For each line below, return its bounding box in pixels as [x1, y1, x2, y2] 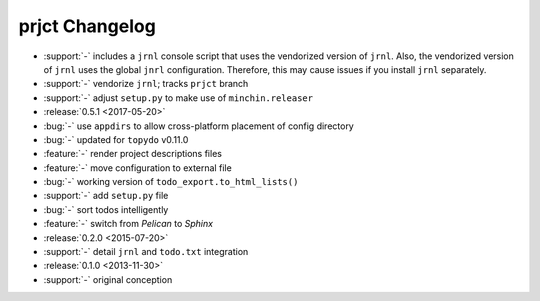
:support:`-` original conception [43, 273, 173, 285]
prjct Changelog [18, 15, 157, 37]
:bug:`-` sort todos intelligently [43, 203, 169, 215]
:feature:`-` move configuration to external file [43, 161, 232, 174]
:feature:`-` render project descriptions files [43, 148, 222, 160]
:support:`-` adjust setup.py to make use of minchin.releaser [43, 91, 314, 104]
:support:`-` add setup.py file [43, 190, 169, 202]
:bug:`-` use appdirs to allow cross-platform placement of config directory [43, 120, 354, 132]
